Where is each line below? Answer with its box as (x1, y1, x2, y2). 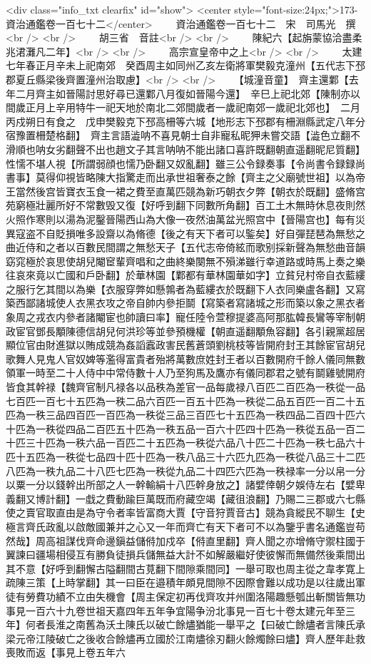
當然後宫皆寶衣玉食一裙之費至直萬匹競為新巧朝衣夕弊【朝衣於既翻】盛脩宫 (15, 183, 365, 198)
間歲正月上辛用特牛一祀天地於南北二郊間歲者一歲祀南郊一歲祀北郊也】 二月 (6, 100, 360, 115)
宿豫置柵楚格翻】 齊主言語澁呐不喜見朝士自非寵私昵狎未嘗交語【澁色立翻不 (6, 128, 360, 143)
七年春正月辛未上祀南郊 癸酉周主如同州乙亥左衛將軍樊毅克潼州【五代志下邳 (6, 58, 365, 73)
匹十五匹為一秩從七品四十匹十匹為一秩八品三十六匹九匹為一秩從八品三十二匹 (6, 449, 365, 464)
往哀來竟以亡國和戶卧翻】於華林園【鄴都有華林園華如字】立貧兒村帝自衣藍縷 (6, 267, 365, 282)
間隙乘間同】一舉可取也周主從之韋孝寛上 (175, 561, 365, 576)
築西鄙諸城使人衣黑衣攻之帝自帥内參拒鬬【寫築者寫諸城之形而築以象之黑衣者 (6, 295, 365, 310)
